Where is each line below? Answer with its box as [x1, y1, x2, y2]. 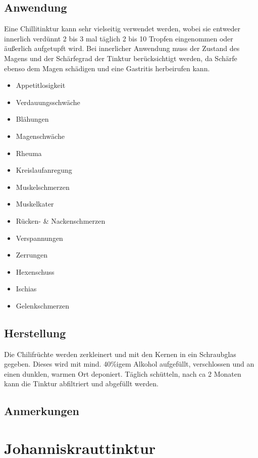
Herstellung [4, 325, 66, 340]
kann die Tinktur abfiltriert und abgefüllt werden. [4, 378, 159, 389]
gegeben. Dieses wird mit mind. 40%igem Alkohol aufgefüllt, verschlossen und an [4, 359, 254, 369]
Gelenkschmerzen [16, 300, 69, 311]
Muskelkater [16, 198, 54, 209]
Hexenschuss [16, 266, 55, 277]
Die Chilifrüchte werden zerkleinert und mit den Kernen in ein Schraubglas [4, 348, 236, 359]
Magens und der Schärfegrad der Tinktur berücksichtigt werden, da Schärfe [4, 53, 237, 63]
